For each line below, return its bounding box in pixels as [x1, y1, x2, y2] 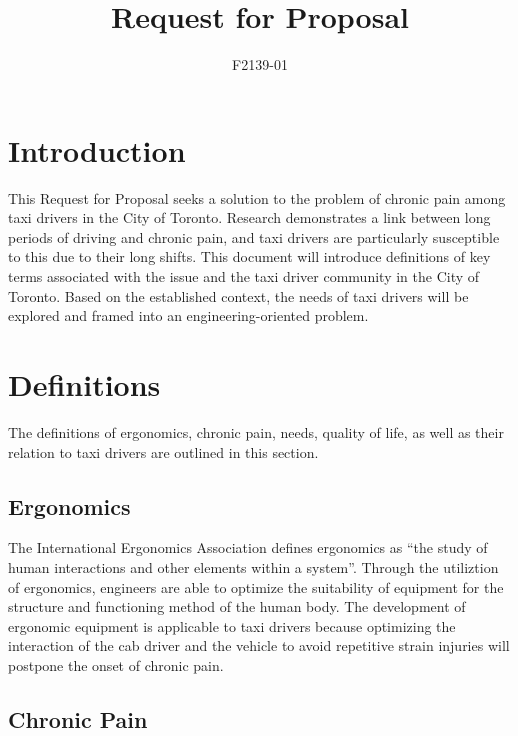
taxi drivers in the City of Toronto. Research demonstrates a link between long [8, 207, 491, 228]
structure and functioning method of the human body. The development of [8, 596, 466, 617]
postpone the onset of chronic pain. [8, 654, 224, 675]
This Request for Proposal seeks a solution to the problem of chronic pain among [8, 187, 506, 208]
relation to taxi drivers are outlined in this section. [8, 441, 319, 462]
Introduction [8, 129, 186, 170]
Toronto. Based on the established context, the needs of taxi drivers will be [8, 285, 469, 306]
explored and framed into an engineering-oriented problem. [8, 305, 369, 326]
